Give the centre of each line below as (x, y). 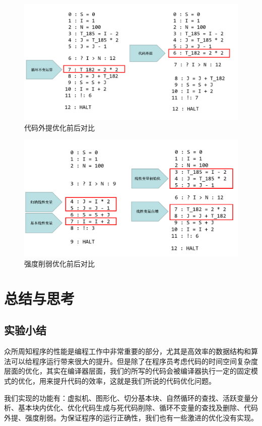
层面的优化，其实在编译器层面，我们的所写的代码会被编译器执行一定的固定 (127, 371)
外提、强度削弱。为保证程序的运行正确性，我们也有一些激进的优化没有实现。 (131, 417)
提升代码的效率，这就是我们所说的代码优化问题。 (134, 381)
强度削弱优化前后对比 (59, 264)
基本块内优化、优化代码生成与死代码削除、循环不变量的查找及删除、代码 (138, 408)
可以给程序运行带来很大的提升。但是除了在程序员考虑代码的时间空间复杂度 (134, 361)
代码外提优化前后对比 (59, 127)
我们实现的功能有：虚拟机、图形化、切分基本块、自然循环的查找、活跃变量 (127, 398)
